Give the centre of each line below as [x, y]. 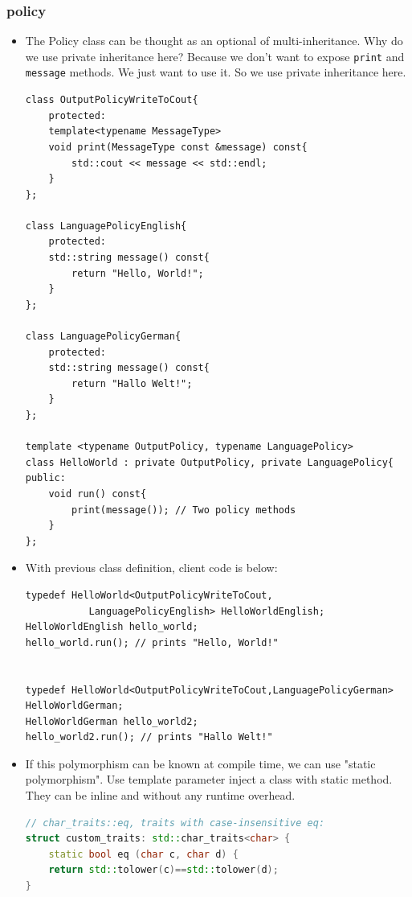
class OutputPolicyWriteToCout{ [112, 100]
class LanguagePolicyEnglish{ [106, 226]
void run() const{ [98, 494]
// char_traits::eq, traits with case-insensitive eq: [175, 823]
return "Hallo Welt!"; [132, 383]
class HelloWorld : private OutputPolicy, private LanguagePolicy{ [209, 462]
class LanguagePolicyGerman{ [103, 337]
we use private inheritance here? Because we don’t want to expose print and [215, 56]
